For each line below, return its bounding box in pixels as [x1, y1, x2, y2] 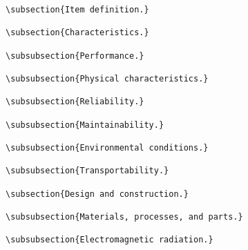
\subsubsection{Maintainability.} [6, 119, 164, 130]
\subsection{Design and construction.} [6, 189, 189, 199]
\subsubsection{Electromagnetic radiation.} [6, 235, 213, 245]
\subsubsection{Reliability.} [6, 97, 144, 107]
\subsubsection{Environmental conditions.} [6, 142, 209, 153]
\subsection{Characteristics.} [6, 28, 149, 38]
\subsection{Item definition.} [6, 5, 149, 15]
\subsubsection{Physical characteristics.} [6, 73, 209, 84]
